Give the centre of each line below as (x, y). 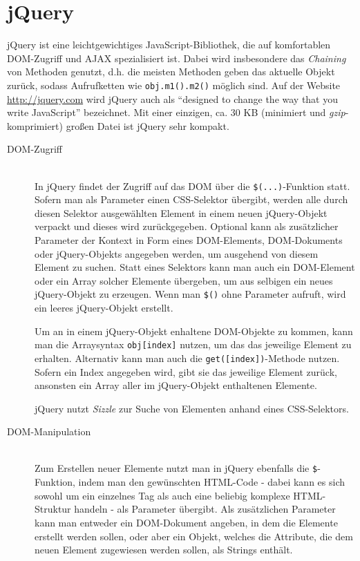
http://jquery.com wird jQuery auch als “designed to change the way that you (173, 98)
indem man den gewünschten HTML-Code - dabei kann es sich (212, 482)
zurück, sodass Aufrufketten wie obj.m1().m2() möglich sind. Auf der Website (174, 85)
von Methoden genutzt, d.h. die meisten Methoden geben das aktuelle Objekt (171, 72)
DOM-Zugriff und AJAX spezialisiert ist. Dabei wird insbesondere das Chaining (177, 58)
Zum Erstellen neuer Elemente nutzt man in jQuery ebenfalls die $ (176, 468)
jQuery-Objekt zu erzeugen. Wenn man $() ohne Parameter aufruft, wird (190, 294)
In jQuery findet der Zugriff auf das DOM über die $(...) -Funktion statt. (192, 186)
